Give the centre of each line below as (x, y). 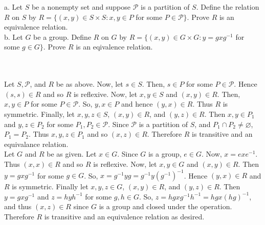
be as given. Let (72, 154)
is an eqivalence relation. (114, 47)
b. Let (14, 36)
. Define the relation (228, 7)
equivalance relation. (36, 144)
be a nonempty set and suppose (81, 7)
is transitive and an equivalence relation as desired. (124, 216)
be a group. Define (62, 36)
